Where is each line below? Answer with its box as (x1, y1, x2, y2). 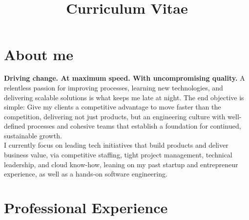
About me (4, 44, 73, 65)
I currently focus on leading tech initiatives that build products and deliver (4, 140, 228, 150)
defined (4, 121, 25, 131)
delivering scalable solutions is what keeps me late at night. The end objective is (4, 92, 244, 102)
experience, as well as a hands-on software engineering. (4, 169, 167, 179)
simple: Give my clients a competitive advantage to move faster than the (4, 102, 221, 112)
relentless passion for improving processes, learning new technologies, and (4, 82, 223, 92)
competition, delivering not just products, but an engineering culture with (4, 111, 226, 121)
